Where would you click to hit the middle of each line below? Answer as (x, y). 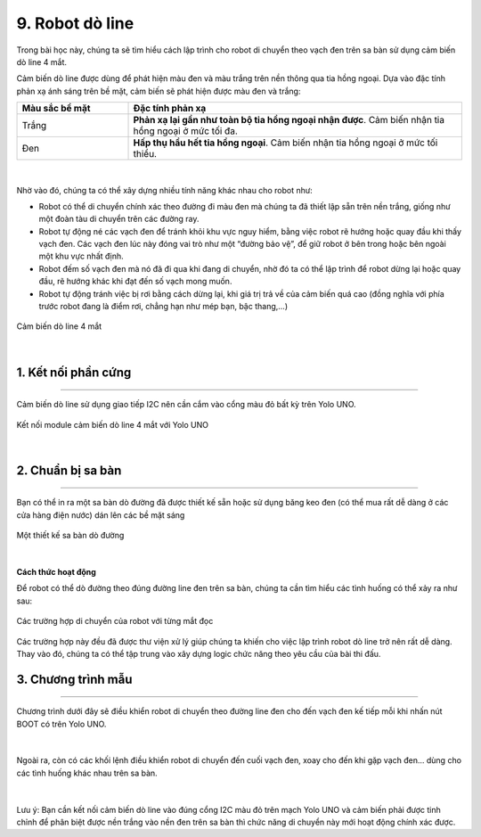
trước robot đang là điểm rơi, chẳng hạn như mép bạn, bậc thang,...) (163, 307)
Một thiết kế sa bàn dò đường (70, 536)
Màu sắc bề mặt (56, 109)
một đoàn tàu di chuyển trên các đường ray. (119, 219)
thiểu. (145, 154)
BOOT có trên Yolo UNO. (61, 724)
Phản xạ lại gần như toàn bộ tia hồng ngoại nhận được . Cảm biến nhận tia (289, 120)
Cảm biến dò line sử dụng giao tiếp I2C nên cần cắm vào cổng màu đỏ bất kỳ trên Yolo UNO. (186, 405)
